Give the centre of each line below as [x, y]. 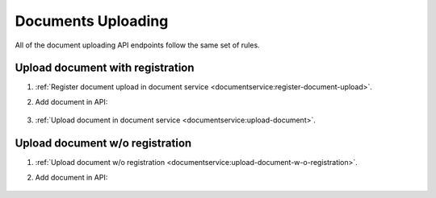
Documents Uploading [92, 21]
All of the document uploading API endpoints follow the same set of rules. [137, 45]
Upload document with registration [105, 68]
